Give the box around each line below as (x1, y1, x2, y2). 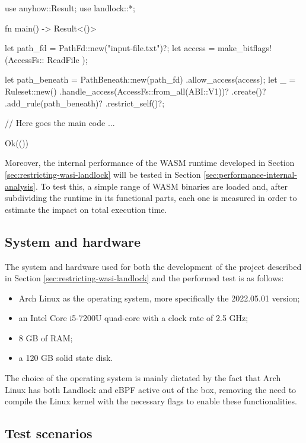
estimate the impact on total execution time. (5, 203, 167, 215)
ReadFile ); (47, 53, 88, 65)
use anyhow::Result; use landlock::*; (5, 2, 135, 14)
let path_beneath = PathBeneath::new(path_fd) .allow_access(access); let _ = (5, 73, 296, 86)
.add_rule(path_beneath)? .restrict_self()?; (5, 96, 165, 109)
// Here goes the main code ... (5, 117, 115, 129)
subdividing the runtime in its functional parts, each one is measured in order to (5, 191, 297, 204)
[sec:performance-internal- (203, 168, 297, 180)
